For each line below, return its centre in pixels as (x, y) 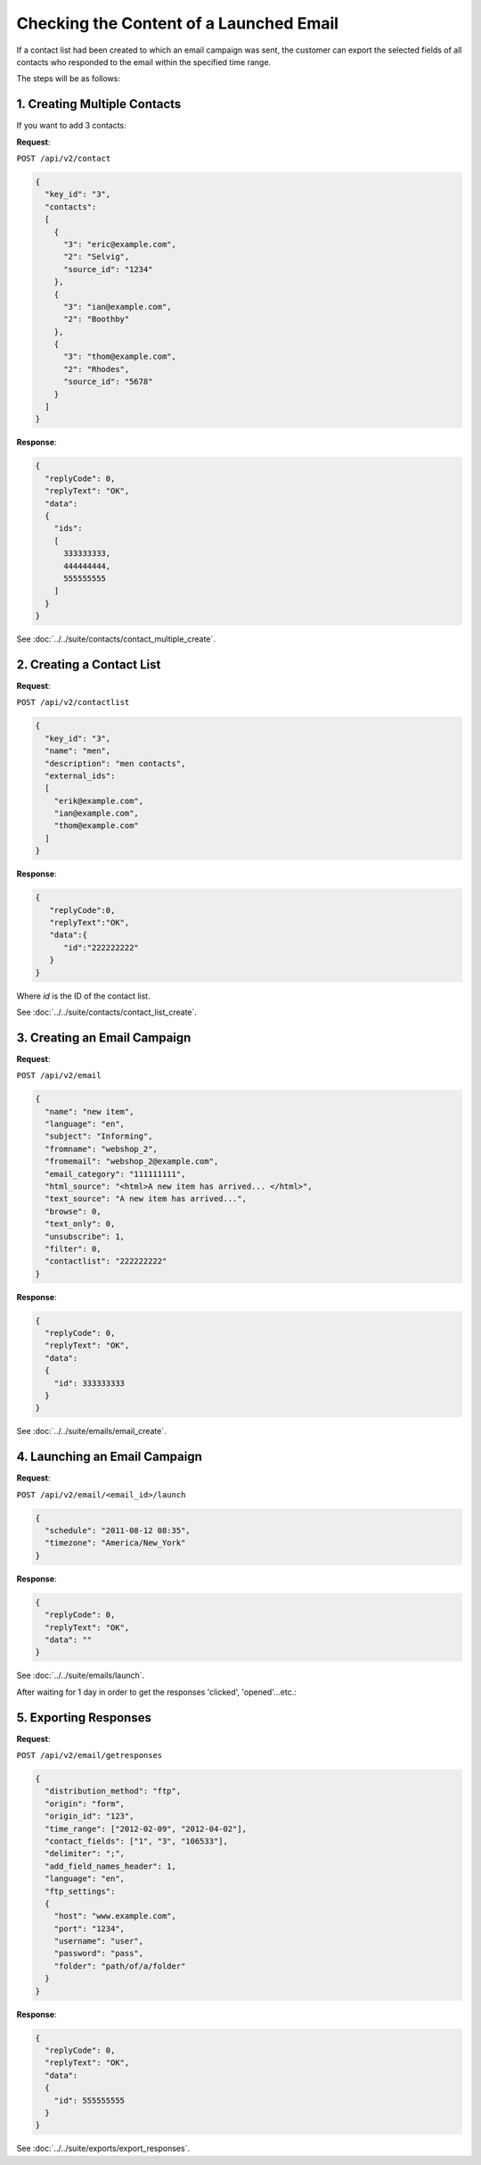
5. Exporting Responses (84, 1717)
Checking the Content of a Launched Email (177, 23)
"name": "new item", (90, 1112)
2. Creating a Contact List (89, 664)
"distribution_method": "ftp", (113, 1791)
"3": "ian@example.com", (118, 307)
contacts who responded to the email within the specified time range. (144, 62)
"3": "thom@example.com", (120, 357)
